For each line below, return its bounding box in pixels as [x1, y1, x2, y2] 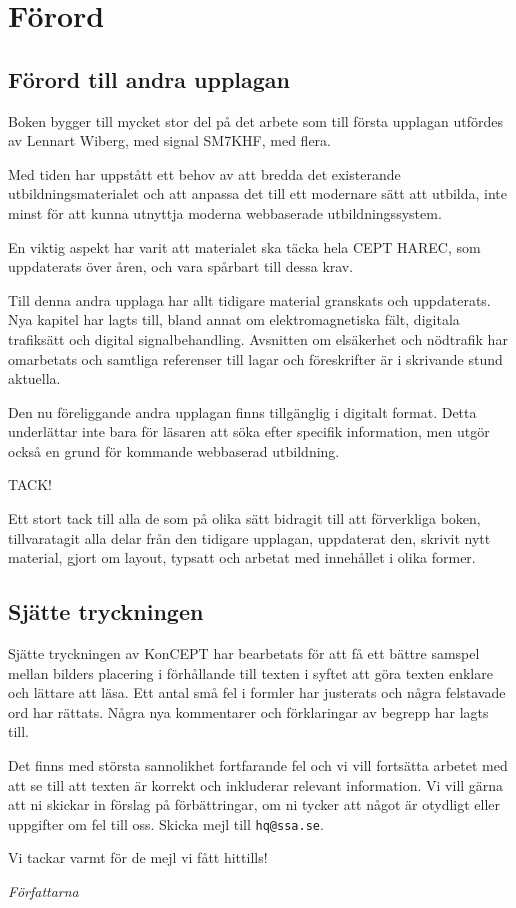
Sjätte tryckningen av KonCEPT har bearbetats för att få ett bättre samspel [8, 643, 480, 664]
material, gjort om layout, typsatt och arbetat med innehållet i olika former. [8, 547, 476, 568]
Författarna [8, 881, 79, 902]
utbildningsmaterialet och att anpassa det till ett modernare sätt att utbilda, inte [8, 183, 508, 204]
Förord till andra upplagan [8, 63, 290, 94]
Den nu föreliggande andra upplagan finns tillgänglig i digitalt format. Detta [8, 401, 477, 422]
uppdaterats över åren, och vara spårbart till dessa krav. [8, 256, 354, 277]
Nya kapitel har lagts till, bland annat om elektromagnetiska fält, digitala [8, 309, 460, 330]
